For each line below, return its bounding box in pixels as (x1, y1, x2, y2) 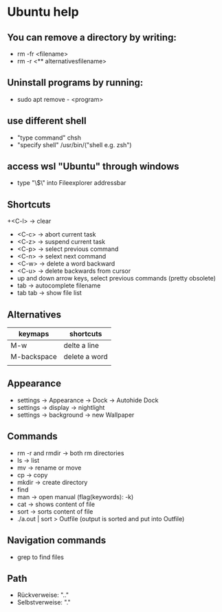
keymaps (18, 329, 49, 339)
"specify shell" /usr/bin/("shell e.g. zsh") (16, 140, 132, 149)
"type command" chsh (16, 133, 81, 142)
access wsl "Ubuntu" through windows (7, 161, 180, 173)
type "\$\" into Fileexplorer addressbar (16, 179, 126, 187)
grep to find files (16, 553, 64, 561)
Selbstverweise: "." (16, 598, 71, 606)
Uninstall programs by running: (7, 77, 144, 89)
